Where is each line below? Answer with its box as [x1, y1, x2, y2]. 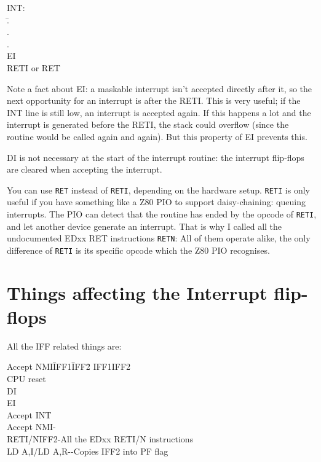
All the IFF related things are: [7, 339, 122, 352]
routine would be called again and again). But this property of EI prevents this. [7, 130, 307, 143]
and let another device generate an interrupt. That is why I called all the [7, 219, 282, 232]
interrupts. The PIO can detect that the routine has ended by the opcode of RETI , [7, 207, 317, 220]
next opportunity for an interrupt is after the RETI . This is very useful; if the [7, 94, 301, 107]
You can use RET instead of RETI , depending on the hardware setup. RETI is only [7, 183, 310, 196]
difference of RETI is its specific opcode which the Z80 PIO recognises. [7, 243, 270, 256]
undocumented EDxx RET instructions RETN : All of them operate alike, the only [7, 232, 311, 245]
